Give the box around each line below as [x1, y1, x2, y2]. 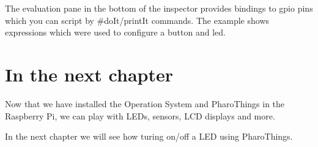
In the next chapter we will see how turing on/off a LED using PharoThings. [5, 130, 293, 143]
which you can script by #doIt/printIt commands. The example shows [5, 13, 270, 26]
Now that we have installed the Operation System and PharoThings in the [5, 97, 285, 110]
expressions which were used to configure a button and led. [5, 26, 226, 39]
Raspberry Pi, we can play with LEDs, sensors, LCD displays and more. [5, 109, 275, 122]
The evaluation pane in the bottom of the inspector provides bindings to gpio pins [5, 2, 313, 14]
